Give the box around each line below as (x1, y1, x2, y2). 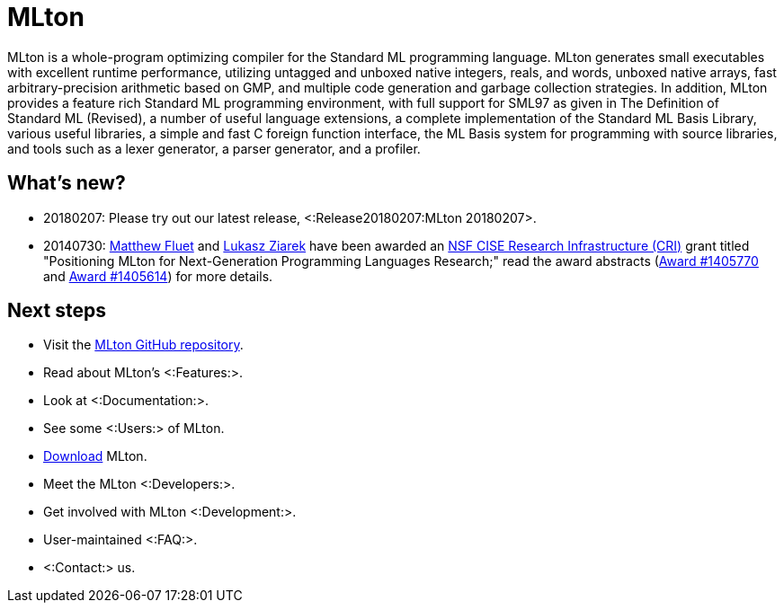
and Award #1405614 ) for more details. (43, 268, 273, 284)
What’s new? (7, 172, 126, 195)
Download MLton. (43, 448, 147, 464)
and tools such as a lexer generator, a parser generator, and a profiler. (7, 140, 421, 156)
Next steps (7, 299, 106, 323)
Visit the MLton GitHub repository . (43, 337, 244, 353)
